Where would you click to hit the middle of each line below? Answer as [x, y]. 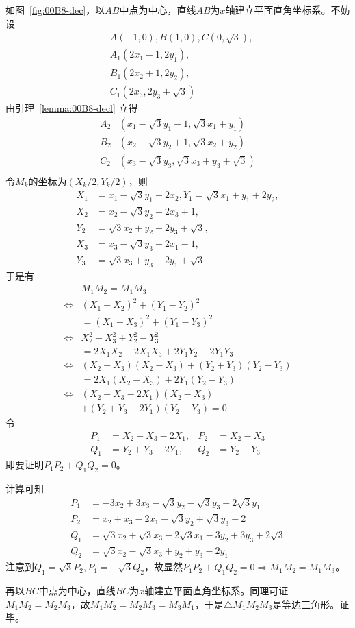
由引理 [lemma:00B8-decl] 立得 [72, 108]
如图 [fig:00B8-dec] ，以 [55, 10]
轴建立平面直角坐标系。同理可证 [216, 590]
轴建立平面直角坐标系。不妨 [288, 10]
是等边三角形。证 [311, 604]
